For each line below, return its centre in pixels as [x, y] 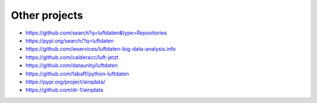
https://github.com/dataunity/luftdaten [72, 66]
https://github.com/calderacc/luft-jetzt [72, 57]
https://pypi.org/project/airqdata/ [65, 81]
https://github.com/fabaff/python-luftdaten [77, 74]
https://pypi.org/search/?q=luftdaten [70, 40]
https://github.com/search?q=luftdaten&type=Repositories [96, 33]
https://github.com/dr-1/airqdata [65, 90]
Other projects [47, 15]
